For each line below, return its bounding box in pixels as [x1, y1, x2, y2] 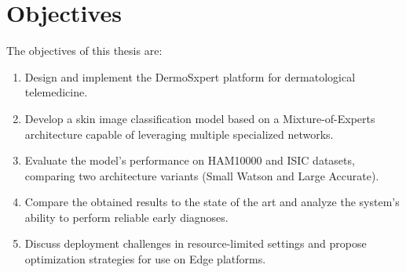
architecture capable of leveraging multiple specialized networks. [24, 125, 334, 142]
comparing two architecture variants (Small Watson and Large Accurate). [24, 167, 379, 183]
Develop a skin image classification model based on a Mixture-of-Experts [24, 110, 375, 126]
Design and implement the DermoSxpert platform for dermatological [24, 68, 356, 85]
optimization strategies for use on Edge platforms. [24, 251, 266, 267]
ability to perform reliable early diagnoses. [24, 209, 229, 225]
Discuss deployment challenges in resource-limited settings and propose [24, 235, 367, 252]
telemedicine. [24, 84, 88, 100]
